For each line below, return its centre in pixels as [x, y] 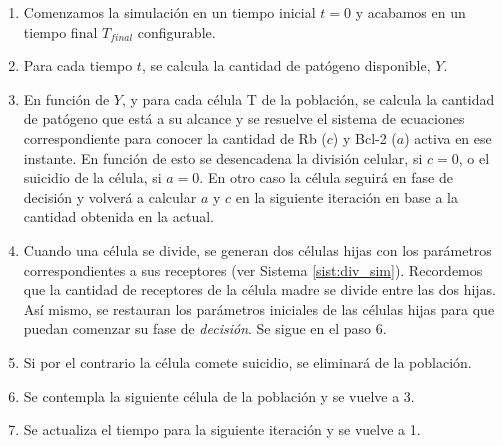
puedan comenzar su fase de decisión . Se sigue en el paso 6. [205, 328]
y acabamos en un [410, 12]
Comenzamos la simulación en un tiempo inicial [169, 12]
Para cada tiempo [78, 65]
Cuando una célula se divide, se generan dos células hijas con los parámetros [257, 249]
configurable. [176, 31]
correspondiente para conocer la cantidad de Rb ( [175, 137]
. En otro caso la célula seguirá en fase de [326, 177]
